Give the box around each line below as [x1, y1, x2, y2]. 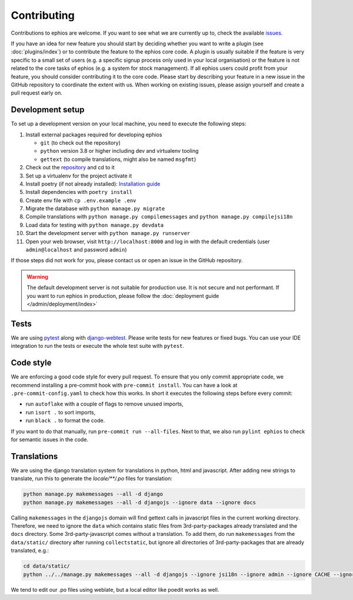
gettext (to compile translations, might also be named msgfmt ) [40, 156, 197, 163]
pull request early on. [11, 89, 63, 96]
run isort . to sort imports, [25, 408, 96, 415]
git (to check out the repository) [40, 139, 121, 146]
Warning [26, 273, 48, 280]
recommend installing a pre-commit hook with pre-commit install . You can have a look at [11, 381, 238, 388]
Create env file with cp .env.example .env [25, 197, 136, 204]
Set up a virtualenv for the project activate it [25, 172, 132, 179]
